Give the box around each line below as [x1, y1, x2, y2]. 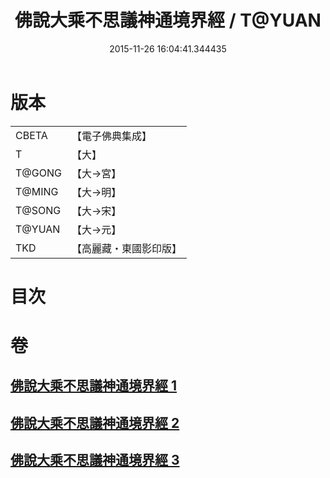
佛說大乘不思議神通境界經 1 [10, 377, 178, 395]
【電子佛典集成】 [71, 129, 152, 143]
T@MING [15, 184, 59, 198]
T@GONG [15, 166, 62, 180]
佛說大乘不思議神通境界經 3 [10, 452, 180, 469]
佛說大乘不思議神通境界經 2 [10, 414, 180, 431]
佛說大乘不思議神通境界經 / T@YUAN [14, 9, 322, 32]
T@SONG [15, 203, 62, 217]
